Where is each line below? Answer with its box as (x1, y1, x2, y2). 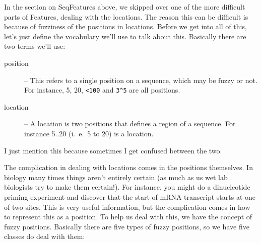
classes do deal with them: (4, 231, 85, 241)
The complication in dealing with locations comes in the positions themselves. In (4, 162, 253, 173)
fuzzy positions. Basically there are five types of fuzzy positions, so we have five (4, 221, 249, 231)
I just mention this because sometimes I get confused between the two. (4, 145, 222, 155)
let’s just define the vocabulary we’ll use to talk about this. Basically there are (4, 31, 246, 41)
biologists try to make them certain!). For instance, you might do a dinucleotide (4, 182, 250, 192)
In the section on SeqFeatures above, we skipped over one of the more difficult (4, 2, 245, 12)
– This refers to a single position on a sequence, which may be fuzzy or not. (24, 74, 257, 85)
